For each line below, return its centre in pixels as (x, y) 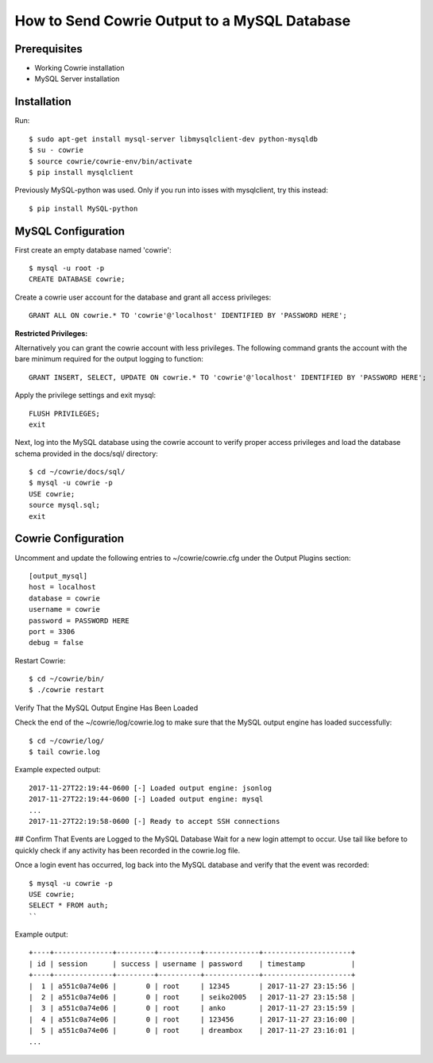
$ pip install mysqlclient (81, 172)
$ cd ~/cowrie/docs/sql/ (77, 472)
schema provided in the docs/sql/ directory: (86, 454)
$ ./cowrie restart (67, 690)
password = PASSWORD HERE (79, 620)
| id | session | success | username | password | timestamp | (192, 964)
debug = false (56, 643)
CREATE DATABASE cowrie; (77, 279)
